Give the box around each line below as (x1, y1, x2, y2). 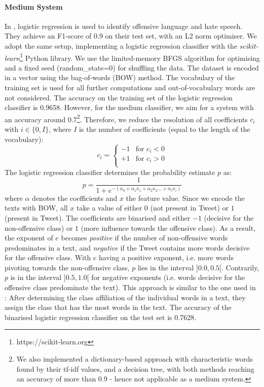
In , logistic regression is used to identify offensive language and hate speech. (5, 20, 243, 31)
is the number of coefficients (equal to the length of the (79, 124, 250, 134)
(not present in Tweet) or (150, 202, 229, 213)
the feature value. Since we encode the (126, 192, 245, 203)
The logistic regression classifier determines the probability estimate (5, 166, 215, 177)
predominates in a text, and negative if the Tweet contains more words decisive (5, 242, 250, 253)
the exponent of (5, 232, 53, 243)
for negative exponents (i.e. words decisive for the (91, 272, 245, 283)
